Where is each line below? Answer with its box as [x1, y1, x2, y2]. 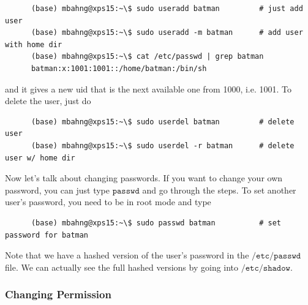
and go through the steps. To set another [142, 183, 296, 196]
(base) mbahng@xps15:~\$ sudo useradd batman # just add [31, 4, 303, 13]
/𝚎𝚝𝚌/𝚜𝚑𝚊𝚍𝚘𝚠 [241, 263, 290, 273]
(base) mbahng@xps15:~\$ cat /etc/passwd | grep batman [31, 52, 264, 61]
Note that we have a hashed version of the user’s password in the [5, 249, 249, 262]
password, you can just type [5, 183, 110, 196]
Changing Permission [5, 287, 111, 302]
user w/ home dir [5, 153, 75, 162]
